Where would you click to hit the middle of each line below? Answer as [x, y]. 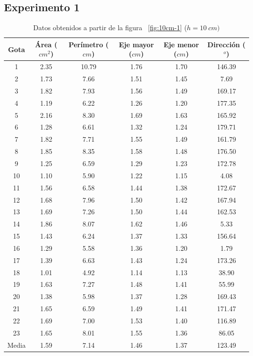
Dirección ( [226, 44]
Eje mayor [136, 44]
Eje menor [181, 44]
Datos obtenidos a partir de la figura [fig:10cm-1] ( [110, 28]
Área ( [46, 44]
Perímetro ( [89, 44]
